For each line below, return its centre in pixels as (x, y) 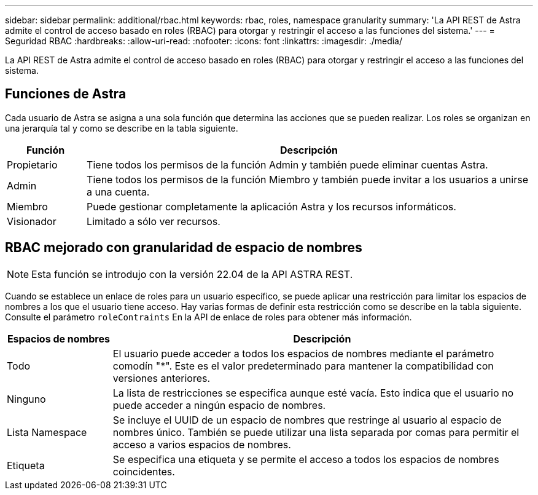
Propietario (32, 164)
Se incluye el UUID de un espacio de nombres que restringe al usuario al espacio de (307, 420)
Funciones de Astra (66, 94)
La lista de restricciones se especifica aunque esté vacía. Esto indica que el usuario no (313, 393)
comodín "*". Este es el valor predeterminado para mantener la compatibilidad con (303, 366)
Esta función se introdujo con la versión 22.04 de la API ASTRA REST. (192, 274)
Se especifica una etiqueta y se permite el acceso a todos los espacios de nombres (306, 459)
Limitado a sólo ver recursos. (154, 221)
